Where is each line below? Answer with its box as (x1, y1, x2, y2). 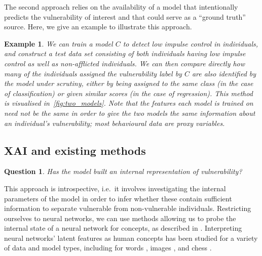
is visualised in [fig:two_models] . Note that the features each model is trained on (4, 98, 253, 108)
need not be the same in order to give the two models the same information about (4, 107, 255, 118)
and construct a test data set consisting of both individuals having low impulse (4, 48, 246, 59)
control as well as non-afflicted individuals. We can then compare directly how (4, 58, 245, 68)
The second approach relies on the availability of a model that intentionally (4, 2, 238, 12)
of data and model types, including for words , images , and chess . (4, 242, 212, 253)
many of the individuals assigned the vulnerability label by (4, 68, 182, 78)
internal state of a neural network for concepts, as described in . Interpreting (4, 223, 242, 233)
